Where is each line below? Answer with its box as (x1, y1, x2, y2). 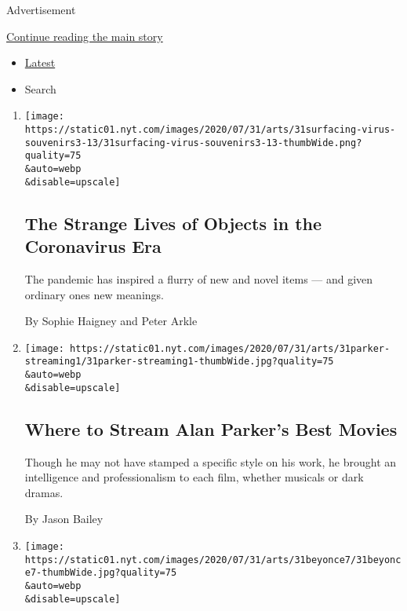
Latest (24, 54, 56, 71)
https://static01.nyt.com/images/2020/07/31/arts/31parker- (70, 342, 391, 354)
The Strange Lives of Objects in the (24, 210, 322, 235)
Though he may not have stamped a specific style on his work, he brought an (24, 453, 397, 470)
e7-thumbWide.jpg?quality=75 (24, 567, 177, 579)
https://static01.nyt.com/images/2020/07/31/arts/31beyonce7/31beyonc (24, 554, 402, 565)
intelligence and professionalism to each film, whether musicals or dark (24, 469, 364, 485)
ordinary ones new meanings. (24, 286, 164, 302)
